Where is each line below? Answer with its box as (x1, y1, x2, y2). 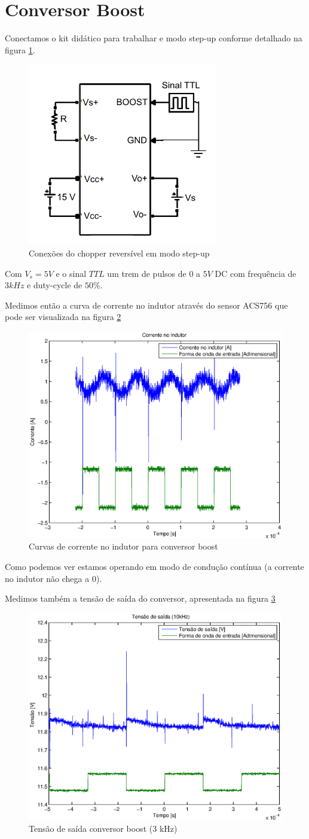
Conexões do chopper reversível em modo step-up (29, 246, 210, 259)
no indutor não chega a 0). (5, 572, 102, 584)
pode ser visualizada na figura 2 (5, 310, 121, 323)
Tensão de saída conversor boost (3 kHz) (29, 822, 178, 834)
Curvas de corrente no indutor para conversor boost (29, 540, 218, 553)
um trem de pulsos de (107, 267, 186, 279)
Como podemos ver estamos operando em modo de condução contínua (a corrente (5, 560, 304, 572)
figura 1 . (5, 43, 35, 56)
